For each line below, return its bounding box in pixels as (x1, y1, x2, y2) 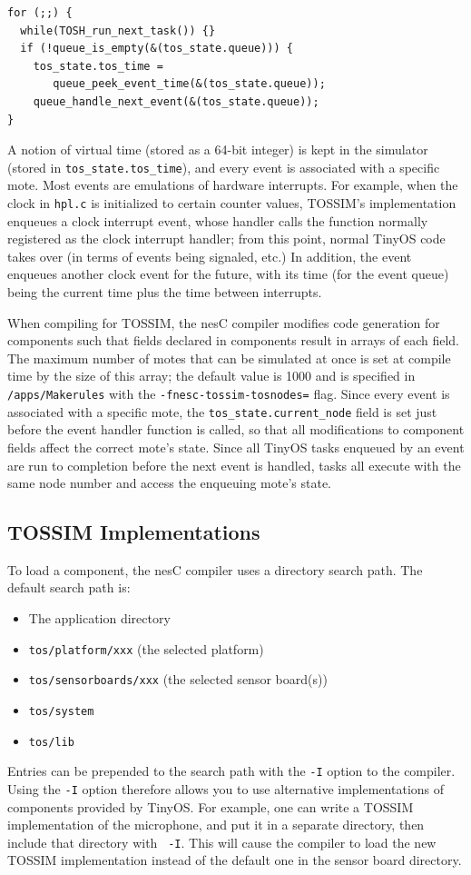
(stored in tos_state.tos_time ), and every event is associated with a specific (7, 157, 440, 176)
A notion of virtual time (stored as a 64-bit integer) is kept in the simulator (7, 140, 428, 159)
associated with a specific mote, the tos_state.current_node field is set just (7, 402, 437, 421)
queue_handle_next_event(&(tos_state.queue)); (33, 94, 319, 108)
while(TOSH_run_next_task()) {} (20, 24, 216, 37)
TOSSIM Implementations (7, 518, 260, 546)
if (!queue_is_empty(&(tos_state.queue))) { (20, 42, 293, 55)
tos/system (28, 704, 94, 718)
